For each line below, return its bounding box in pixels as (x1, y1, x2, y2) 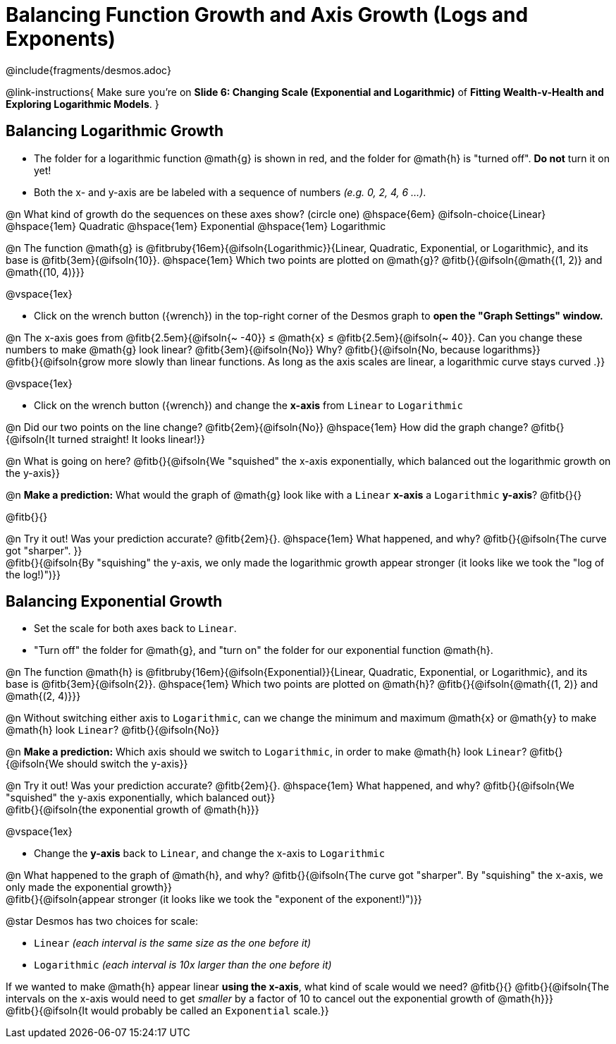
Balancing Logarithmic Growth (6, 122, 224, 140)
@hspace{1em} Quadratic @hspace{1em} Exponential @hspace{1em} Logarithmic (6, 219, 386, 232)
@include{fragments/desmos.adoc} (6, 63, 171, 76)
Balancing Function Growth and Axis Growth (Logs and (6, 3, 529, 27)
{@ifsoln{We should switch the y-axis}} (6, 758, 188, 770)
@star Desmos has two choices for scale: (6, 915, 198, 928)
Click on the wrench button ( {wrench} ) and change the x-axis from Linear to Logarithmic (34, 399, 463, 411)
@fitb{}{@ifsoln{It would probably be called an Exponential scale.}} (6, 1004, 329, 1017)
